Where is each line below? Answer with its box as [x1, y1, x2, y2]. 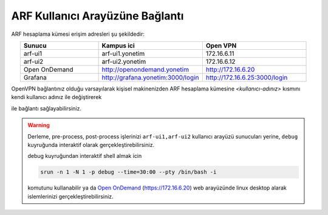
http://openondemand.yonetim [101, 65, 190, 73]
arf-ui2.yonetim [101, 57, 146, 66]
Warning [27, 121, 50, 129]
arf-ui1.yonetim [101, 49, 145, 58]
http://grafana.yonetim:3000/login [101, 73, 199, 81]
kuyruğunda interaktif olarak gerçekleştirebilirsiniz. [27, 141, 155, 148]
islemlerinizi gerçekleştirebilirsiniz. [27, 193, 114, 200]
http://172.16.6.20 [205, 65, 255, 73]
